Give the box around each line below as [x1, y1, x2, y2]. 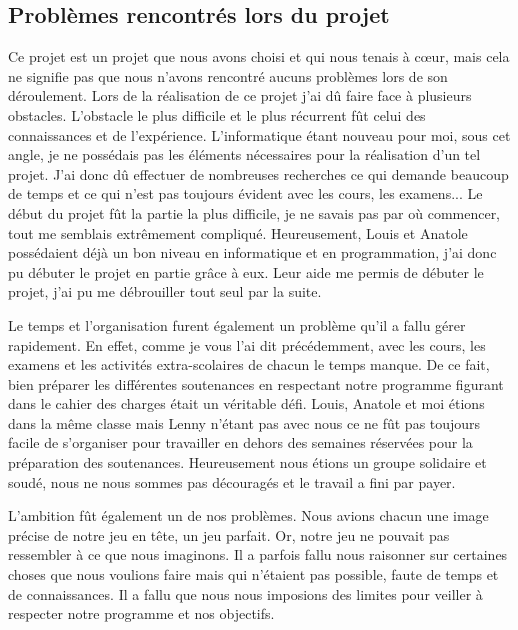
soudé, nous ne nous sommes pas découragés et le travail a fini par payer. [8, 471, 456, 492]
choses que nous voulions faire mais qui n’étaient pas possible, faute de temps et [8, 564, 499, 585]
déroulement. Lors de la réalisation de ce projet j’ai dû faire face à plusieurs [8, 85, 472, 106]
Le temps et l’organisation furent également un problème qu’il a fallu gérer [8, 314, 466, 335]
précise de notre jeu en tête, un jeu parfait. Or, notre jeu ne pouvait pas [8, 524, 450, 545]
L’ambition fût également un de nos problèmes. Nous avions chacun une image [8, 505, 489, 526]
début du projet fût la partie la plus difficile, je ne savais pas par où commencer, [8, 202, 501, 223]
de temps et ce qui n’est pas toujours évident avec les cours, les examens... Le [8, 183, 483, 204]
